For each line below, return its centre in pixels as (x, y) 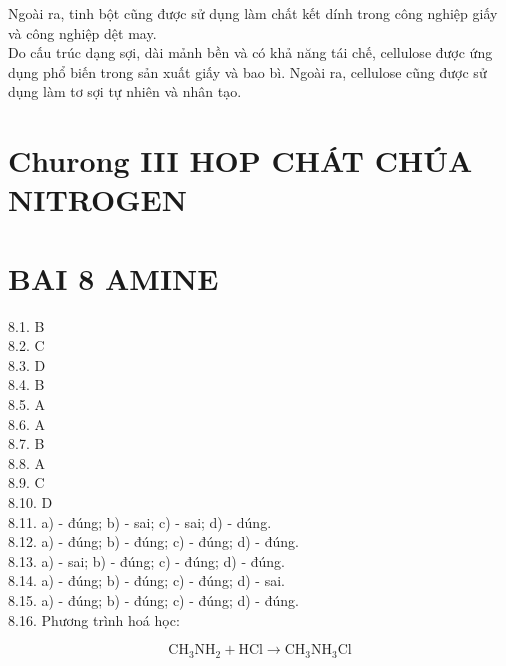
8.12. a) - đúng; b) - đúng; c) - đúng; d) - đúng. (153, 541)
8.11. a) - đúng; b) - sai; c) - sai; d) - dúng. (140, 521)
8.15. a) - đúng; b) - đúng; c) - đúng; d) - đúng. (153, 599)
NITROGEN (97, 199)
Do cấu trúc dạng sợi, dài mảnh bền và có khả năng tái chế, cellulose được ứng (250, 52)
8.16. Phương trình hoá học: (94, 619)
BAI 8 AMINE (113, 277)
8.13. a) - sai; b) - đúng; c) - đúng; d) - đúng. (146, 560)
